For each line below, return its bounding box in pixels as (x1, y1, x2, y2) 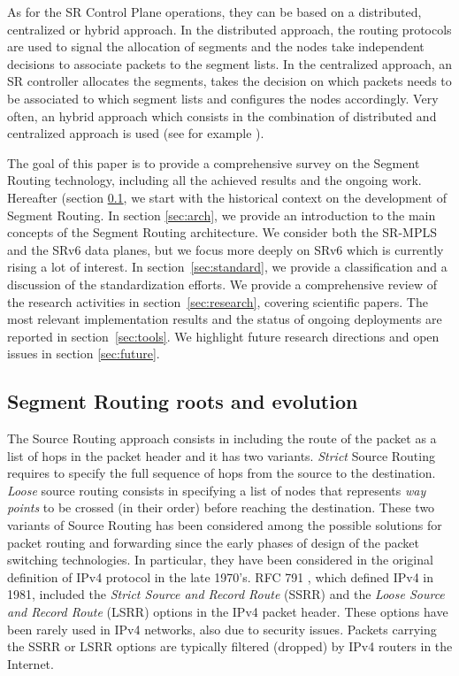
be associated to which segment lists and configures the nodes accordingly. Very (7, 88, 439, 107)
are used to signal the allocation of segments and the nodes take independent (7, 37, 425, 56)
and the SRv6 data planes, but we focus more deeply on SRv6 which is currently (7, 240, 444, 258)
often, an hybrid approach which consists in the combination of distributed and (7, 106, 437, 125)
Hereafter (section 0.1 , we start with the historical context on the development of (7, 188, 447, 206)
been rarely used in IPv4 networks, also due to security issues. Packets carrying (7, 619, 437, 638)
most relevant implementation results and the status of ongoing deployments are (7, 310, 442, 328)
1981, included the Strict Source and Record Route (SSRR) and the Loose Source (7, 585, 445, 603)
